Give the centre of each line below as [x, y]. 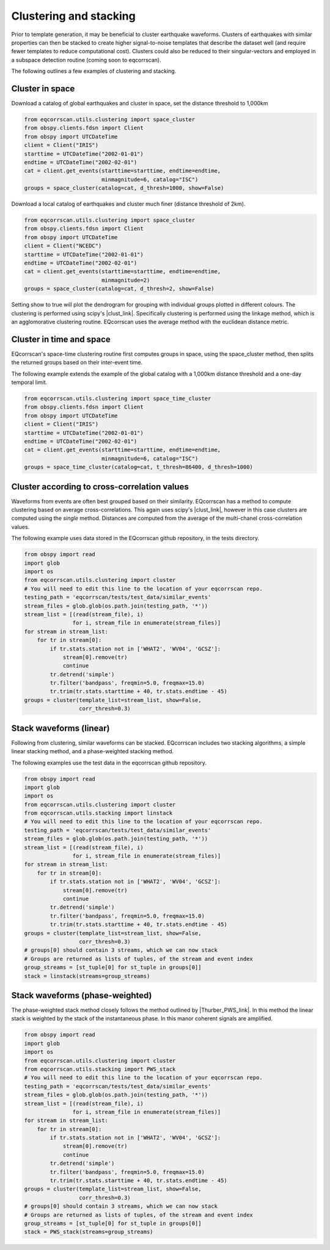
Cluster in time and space [61, 339]
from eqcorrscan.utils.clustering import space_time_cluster [118, 399]
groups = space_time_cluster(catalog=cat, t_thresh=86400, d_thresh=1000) [139, 467]
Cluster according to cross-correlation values [100, 487]
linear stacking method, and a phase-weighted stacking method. [93, 751]
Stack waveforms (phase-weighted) [82, 995]
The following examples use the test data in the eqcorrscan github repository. [109, 762]
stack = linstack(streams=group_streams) [87, 976]
